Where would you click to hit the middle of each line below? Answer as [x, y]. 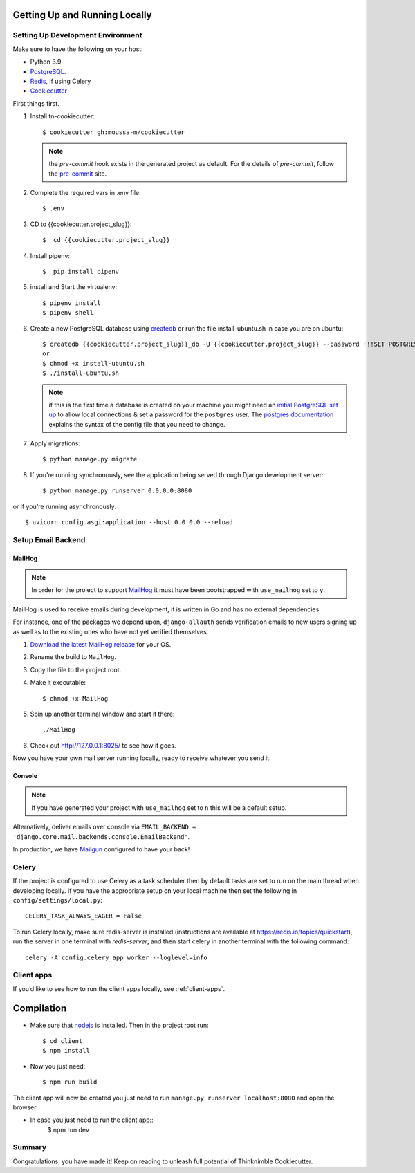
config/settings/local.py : [58, 900]
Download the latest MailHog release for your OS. [101, 644]
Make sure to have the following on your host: [78, 49]
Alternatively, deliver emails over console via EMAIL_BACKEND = [104, 827]
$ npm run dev [68, 1129]
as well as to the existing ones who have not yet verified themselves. [111, 631]
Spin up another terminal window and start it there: [102, 714]
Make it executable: [58, 683]
